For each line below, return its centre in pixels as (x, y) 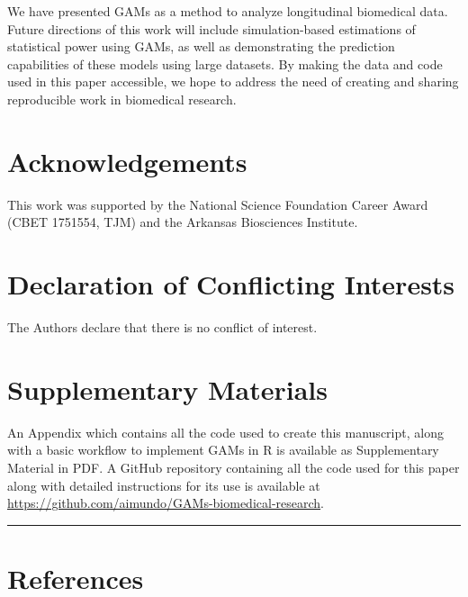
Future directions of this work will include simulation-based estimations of (211, 28)
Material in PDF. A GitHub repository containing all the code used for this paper (234, 467)
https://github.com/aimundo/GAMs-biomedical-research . (166, 503)
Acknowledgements (127, 161)
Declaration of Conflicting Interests (231, 284)
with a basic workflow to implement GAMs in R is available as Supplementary (223, 450)
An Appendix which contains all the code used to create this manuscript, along (225, 432)
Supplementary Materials (167, 389)
